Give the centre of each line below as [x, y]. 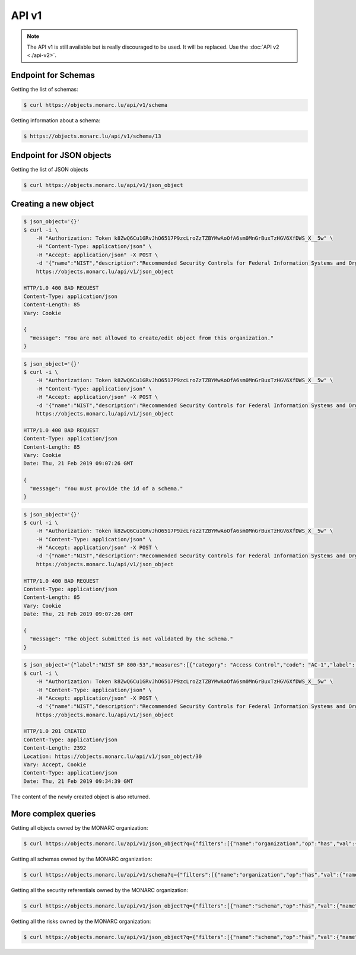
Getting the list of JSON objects [50, 169]
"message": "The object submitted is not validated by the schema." [132, 639]
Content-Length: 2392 [55, 748]
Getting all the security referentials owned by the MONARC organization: [100, 890]
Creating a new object [53, 204]
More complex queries [53, 813]
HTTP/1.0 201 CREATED [55, 731]
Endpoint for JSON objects [61, 155]
